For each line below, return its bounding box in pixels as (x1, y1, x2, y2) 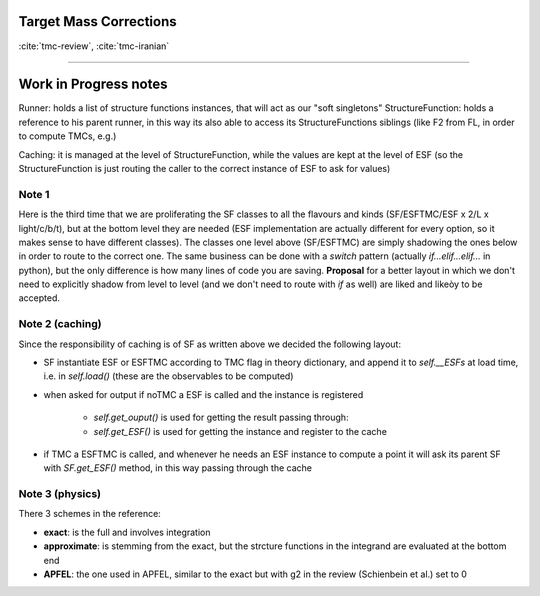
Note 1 (18, 187, 50, 201)
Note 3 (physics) (18, 487, 102, 501)
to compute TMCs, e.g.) (18, 130, 117, 142)
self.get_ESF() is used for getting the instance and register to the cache (93, 425, 387, 437)
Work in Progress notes (18, 76, 168, 93)
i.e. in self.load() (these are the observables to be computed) (43, 370, 294, 382)
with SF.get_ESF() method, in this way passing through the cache (43, 462, 312, 474)
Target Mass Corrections (18, 13, 177, 30)
